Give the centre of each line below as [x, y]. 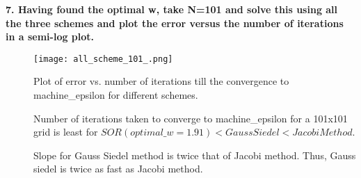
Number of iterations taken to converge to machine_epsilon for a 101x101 [191, 118]
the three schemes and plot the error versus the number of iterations [175, 23]
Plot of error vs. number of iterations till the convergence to [161, 81]
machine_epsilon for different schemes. [116, 95]
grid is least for [66, 132]
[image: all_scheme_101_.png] [103, 59]
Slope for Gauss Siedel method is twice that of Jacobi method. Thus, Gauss [195, 155]
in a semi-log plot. [50, 37]
